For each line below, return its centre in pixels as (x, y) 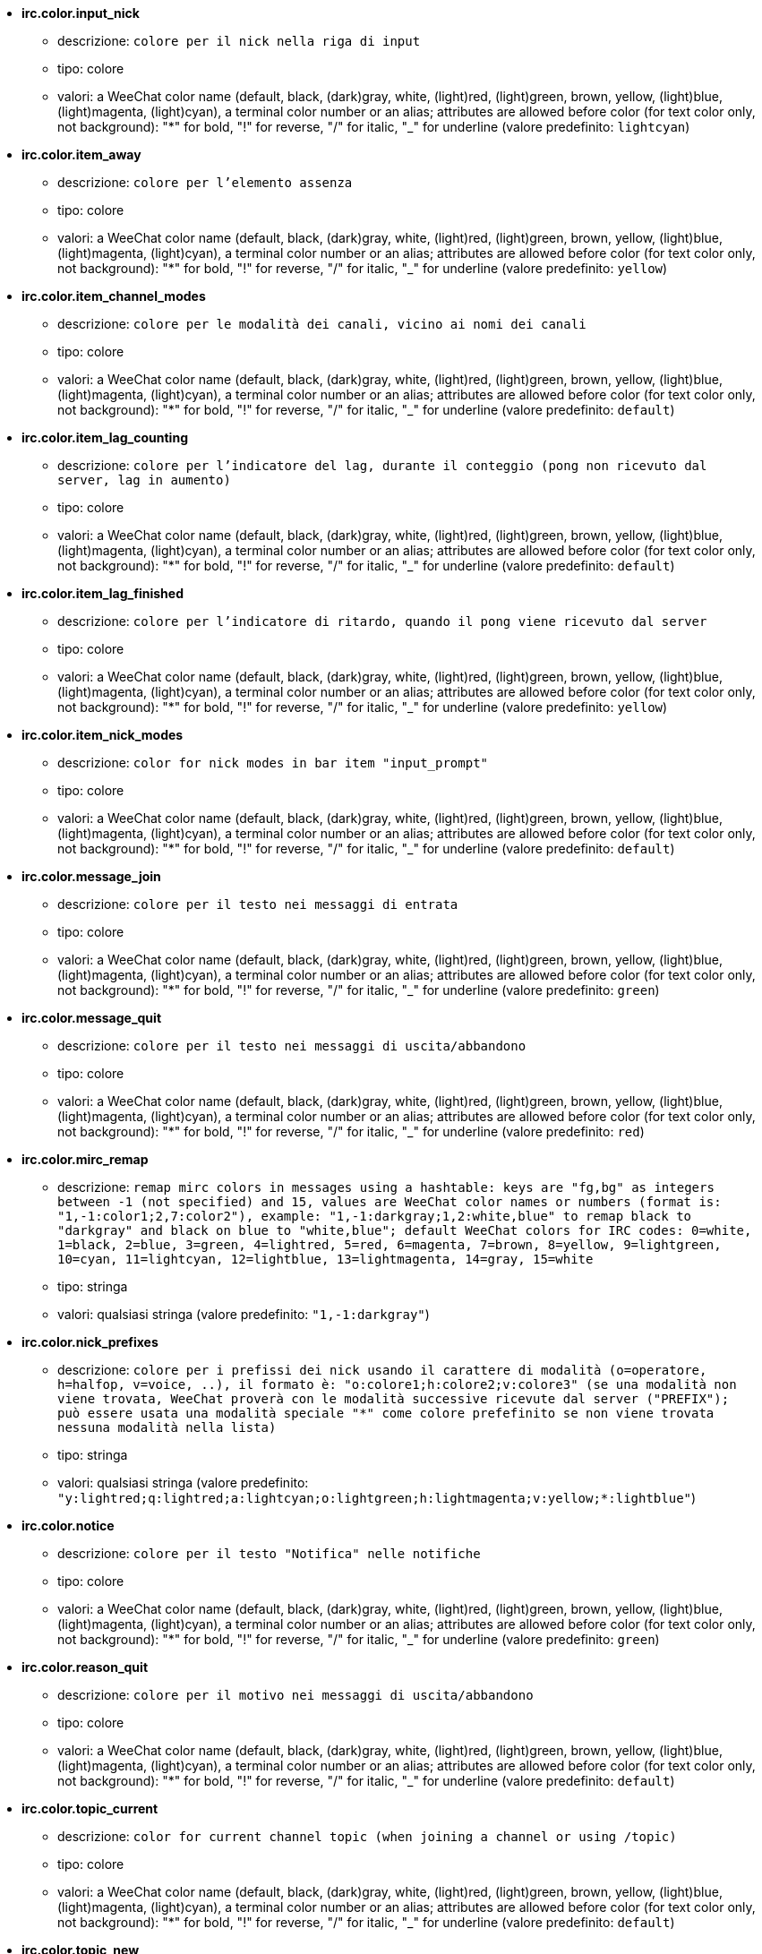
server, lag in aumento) (144, 480)
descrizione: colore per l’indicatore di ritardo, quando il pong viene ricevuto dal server (382, 621)
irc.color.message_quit (92, 1018)
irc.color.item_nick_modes (103, 735)
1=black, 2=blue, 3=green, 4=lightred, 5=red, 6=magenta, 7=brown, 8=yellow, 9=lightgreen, (390, 1245)
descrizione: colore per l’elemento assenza (205, 182)
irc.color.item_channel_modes (114, 296)
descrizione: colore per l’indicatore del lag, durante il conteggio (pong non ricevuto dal (382, 465)
